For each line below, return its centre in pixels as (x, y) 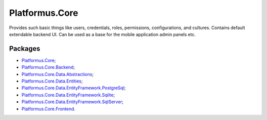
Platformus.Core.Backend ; (48, 67)
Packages (25, 49)
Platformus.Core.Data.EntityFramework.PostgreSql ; (74, 88)
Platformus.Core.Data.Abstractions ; (58, 74)
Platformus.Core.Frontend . (48, 109)
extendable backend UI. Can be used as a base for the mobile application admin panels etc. (102, 34)
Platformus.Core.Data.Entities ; (52, 81)
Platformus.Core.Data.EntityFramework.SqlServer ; (72, 102)
